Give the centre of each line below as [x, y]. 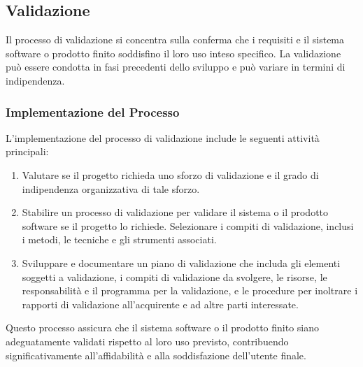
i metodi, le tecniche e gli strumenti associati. [119, 239]
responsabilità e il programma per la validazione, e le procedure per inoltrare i [190, 290]
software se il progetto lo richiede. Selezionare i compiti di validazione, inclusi [188, 225]
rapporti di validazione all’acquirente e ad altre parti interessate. [160, 304]
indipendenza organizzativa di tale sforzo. [111, 188]
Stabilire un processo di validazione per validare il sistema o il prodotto [175, 212]
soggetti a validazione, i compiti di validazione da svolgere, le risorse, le [175, 276]
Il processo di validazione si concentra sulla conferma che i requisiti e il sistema [175, 39]
